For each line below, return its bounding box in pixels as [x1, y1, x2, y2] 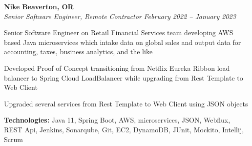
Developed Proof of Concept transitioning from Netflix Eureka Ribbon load [4, 63, 230, 73]
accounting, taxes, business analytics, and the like [4, 46, 153, 57]
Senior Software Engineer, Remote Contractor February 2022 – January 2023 [4, 11, 236, 21]
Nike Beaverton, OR [4, 1, 74, 11]
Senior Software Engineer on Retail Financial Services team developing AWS [4, 27, 233, 38]
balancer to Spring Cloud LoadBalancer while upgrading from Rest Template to [4, 72, 243, 83]
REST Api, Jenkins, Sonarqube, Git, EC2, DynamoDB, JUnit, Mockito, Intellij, [4, 124, 244, 134]
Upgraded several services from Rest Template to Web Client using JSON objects [4, 98, 248, 108]
